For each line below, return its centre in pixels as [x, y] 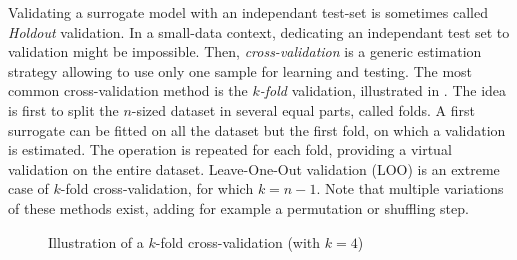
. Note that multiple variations [410, 188]
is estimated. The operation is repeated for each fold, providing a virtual [230, 149]
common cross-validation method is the [128, 90]
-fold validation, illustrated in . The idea [383, 90]
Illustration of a [96, 241]
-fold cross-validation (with [238, 241]
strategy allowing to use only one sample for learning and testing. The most [240, 70]
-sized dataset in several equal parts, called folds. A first [303, 109]
